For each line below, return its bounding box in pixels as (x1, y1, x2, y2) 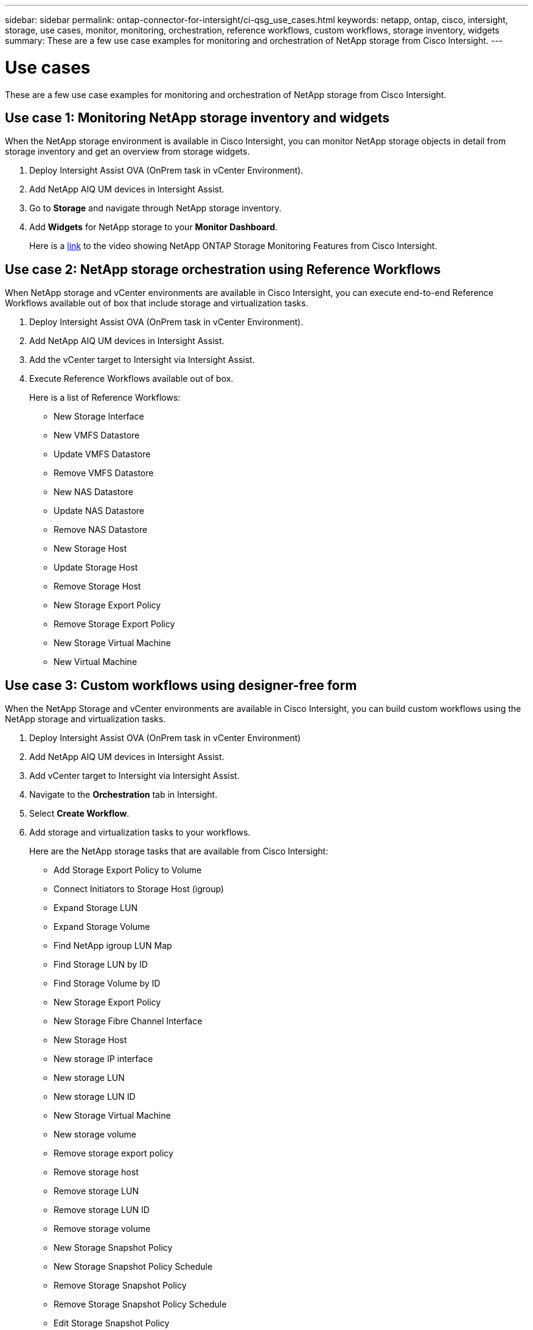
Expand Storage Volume (54, 921, 150, 932)
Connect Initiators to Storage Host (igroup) (54, 884, 224, 895)
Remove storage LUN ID (54, 1205, 150, 1216)
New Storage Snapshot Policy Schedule (54, 1261, 213, 1272)
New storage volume (54, 1129, 136, 1140)
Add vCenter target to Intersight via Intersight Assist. (29, 770, 240, 781)
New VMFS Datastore (54, 430, 140, 441)
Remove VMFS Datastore (54, 468, 154, 479)
